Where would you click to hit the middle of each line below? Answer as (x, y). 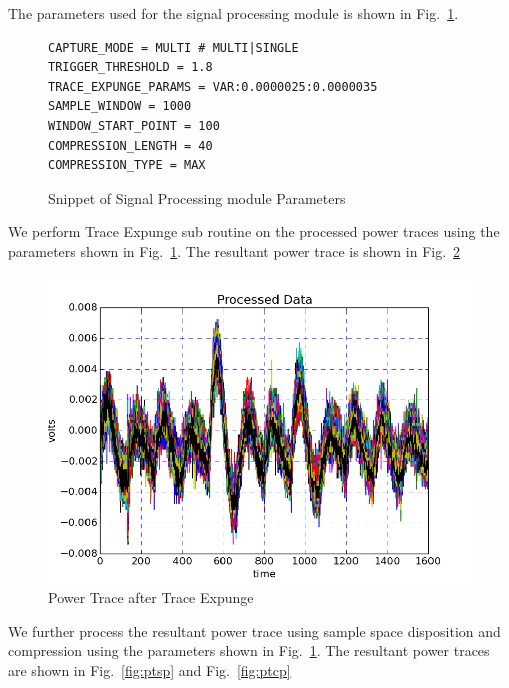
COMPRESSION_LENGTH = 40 (130, 145)
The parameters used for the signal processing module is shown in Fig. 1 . (233, 13)
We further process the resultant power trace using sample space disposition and (254, 630)
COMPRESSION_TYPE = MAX (127, 165)
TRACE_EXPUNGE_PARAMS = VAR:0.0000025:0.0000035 (213, 86)
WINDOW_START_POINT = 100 (134, 125)
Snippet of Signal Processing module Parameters (197, 197)
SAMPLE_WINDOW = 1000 (120, 106)
